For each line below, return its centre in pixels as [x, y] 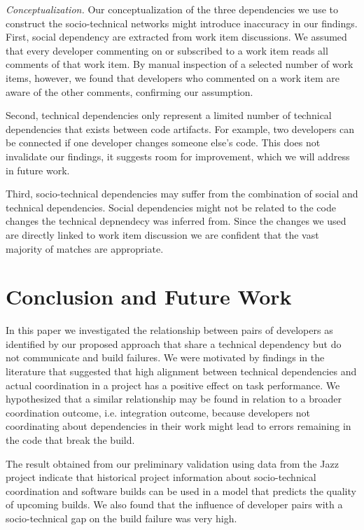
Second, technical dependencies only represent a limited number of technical [169, 115]
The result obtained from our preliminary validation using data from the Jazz [172, 463]
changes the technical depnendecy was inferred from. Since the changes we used [176, 221]
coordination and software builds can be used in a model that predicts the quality [181, 490]
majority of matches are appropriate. [85, 248]
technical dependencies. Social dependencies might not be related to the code [171, 207]
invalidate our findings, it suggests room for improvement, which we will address [178, 156]
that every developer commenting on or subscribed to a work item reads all [167, 50]
